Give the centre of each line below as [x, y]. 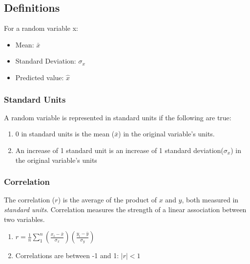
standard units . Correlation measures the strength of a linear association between [125, 209]
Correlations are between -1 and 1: [67, 255]
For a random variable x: [41, 28]
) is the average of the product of [107, 200]
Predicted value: [40, 77]
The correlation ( [30, 200]
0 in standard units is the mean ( [65, 134]
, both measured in [210, 200]
